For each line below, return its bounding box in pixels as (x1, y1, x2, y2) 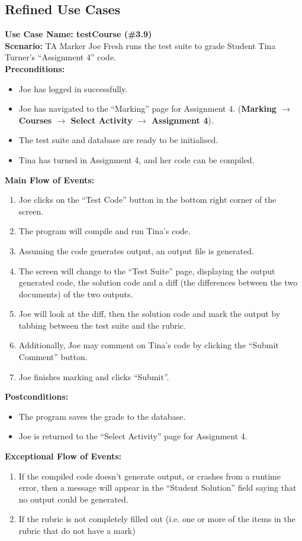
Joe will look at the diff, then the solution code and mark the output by (18, 307, 281, 320)
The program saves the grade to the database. (18, 410, 186, 422)
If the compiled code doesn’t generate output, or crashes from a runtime (18, 469, 281, 482)
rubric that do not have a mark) (18, 524, 136, 537)
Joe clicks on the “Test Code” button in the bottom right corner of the (18, 193, 277, 206)
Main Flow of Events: (5, 173, 95, 186)
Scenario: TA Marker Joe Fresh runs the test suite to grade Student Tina (5, 39, 276, 51)
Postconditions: (5, 390, 69, 403)
